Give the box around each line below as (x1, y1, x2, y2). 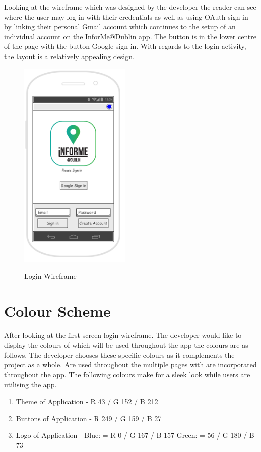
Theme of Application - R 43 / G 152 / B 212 (16, 396, 158, 407)
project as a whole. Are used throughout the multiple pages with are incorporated (4, 359, 257, 370)
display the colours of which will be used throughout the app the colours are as (4, 340, 248, 350)
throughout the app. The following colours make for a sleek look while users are (4, 369, 250, 380)
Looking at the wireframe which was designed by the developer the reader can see (4, 2, 256, 12)
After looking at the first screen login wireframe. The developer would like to (4, 329, 242, 340)
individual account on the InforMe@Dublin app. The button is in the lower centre (4, 31, 256, 41)
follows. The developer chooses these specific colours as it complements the (4, 349, 235, 360)
